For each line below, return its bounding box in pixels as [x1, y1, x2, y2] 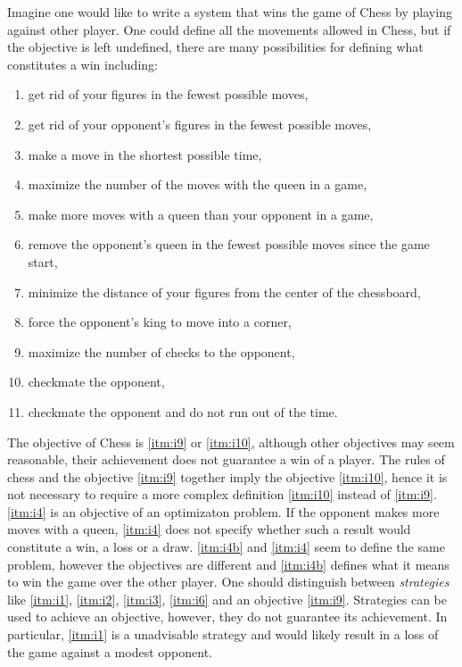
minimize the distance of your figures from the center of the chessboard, [28, 282, 421, 301]
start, [28, 252, 58, 271]
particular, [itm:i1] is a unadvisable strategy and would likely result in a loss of [7, 625, 439, 644]
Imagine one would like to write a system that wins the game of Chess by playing [7, 3, 452, 21]
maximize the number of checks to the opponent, [28, 342, 295, 361]
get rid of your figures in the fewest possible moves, [28, 85, 309, 104]
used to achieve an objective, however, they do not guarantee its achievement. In [7, 607, 448, 626]
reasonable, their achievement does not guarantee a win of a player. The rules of [7, 450, 445, 469]
